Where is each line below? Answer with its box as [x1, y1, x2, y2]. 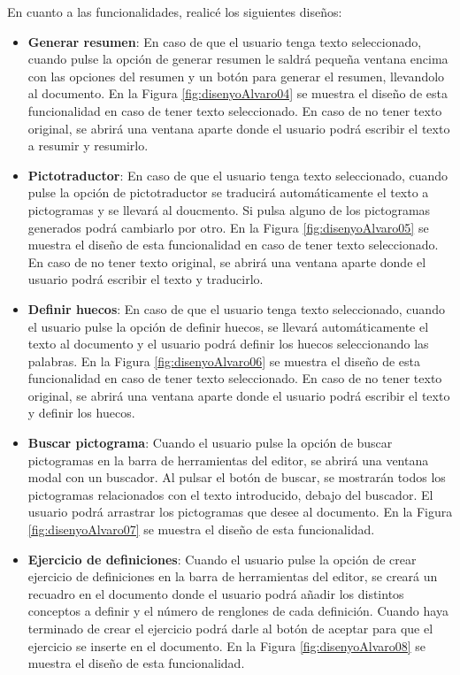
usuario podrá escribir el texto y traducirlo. [27, 270, 264, 288]
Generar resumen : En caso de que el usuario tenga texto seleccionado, [27, 32, 422, 50]
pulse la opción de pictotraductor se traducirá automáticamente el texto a [27, 183, 429, 202]
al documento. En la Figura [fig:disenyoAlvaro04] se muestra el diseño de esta [27, 84, 448, 103]
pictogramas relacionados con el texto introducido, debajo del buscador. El [27, 485, 433, 503]
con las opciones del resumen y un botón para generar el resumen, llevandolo [27, 66, 445, 85]
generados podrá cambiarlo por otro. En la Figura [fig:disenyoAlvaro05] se [27, 218, 429, 236]
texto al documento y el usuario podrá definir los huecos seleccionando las [27, 334, 429, 353]
